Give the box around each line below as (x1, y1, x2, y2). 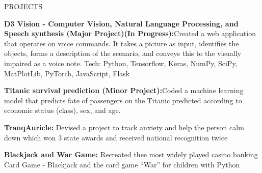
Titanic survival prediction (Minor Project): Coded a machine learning (4, 85, 244, 96)
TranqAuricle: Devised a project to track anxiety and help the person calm (4, 122, 244, 132)
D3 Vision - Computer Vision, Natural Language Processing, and (4, 18, 239, 28)
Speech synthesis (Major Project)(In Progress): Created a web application (4, 28, 256, 39)
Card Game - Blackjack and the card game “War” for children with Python (4, 159, 240, 169)
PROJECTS (4, 1, 43, 11)
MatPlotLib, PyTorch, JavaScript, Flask (4, 68, 130, 78)
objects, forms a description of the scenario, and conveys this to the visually (4, 48, 241, 59)
